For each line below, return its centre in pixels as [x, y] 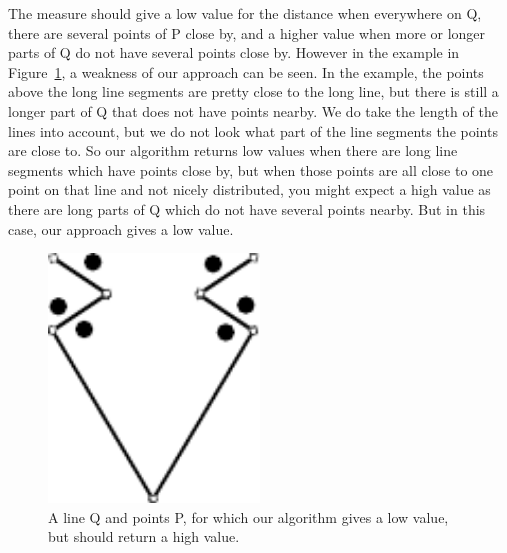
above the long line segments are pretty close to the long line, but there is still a [253, 91]
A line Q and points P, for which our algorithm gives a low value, [248, 516]
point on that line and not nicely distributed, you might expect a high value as [249, 189]
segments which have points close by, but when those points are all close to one [251, 169]
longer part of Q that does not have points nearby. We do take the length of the [253, 110]
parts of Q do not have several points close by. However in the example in [234, 52]
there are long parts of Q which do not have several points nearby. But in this [247, 208]
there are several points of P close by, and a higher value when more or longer [247, 32]
